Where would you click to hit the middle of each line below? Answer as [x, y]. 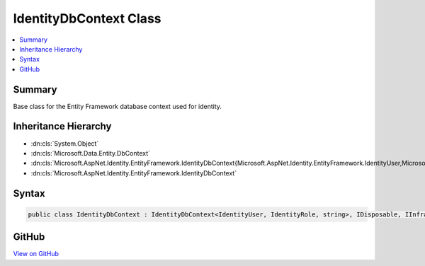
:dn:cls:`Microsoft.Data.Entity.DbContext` [90, 153]
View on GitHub [36, 254]
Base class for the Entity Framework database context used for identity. [118, 106]
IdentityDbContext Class [87, 18]
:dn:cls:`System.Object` [65, 143]
